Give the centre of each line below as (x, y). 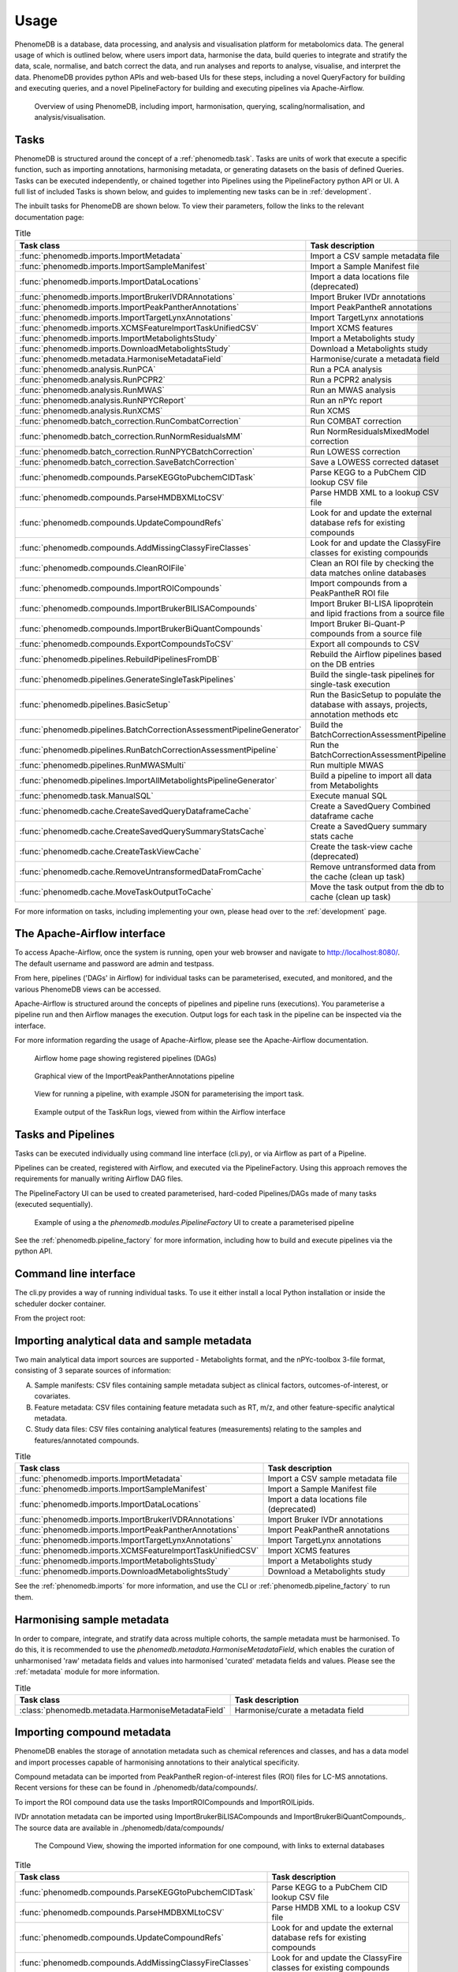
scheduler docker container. (60, 1303)
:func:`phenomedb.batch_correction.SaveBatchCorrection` (128, 461)
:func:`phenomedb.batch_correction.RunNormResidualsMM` (131, 436)
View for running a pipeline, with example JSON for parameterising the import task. (169, 1094)
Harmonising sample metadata (92, 1620)
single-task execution (350, 684)
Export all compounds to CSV (365, 644)
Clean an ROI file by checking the (372, 562)
